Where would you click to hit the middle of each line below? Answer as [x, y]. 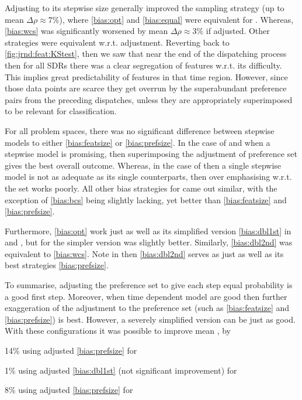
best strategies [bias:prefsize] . [57, 265]
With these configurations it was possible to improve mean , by [118, 331]
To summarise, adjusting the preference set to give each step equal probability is [149, 285]
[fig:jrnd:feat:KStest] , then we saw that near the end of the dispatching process [146, 54]
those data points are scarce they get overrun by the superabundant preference [146, 88]
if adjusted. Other [238, 31]
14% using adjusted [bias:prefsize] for [71, 351]
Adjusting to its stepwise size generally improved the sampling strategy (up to [145, 8]
